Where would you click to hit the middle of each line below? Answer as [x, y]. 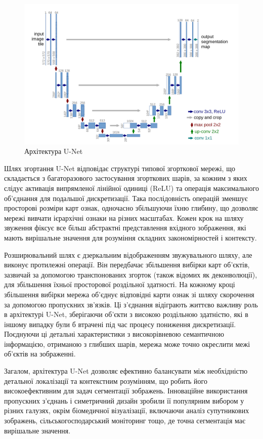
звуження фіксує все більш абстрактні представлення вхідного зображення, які [125, 228]
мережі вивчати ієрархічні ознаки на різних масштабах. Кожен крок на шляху [124, 217]
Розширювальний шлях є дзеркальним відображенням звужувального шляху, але [128, 254]
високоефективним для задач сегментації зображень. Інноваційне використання [126, 391]
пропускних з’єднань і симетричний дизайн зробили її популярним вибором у [124, 400]
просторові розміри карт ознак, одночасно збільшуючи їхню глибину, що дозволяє [131, 208]
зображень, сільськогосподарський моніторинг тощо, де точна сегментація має [125, 421]
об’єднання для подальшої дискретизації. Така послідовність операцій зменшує [126, 198]
